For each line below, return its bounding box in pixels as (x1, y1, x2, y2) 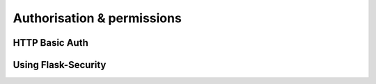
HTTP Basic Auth (13, 37, 88, 49)
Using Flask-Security (13, 59, 107, 71)
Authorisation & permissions (13, 10, 182, 26)
